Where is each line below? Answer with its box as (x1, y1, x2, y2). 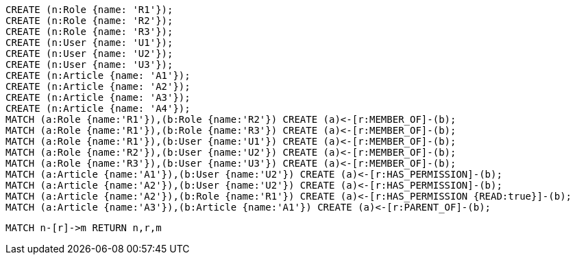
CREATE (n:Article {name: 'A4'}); (5, 103, 191, 114)
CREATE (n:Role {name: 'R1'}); (5, 4, 173, 15)
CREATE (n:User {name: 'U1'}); (5, 37, 173, 48)
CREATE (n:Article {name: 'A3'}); (5, 92, 191, 103)
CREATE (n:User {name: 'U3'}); (5, 59, 173, 70)
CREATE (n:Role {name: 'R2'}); (5, 15, 173, 26)
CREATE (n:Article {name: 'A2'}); (5, 81, 191, 92)
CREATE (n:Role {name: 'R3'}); (5, 26, 173, 37)
